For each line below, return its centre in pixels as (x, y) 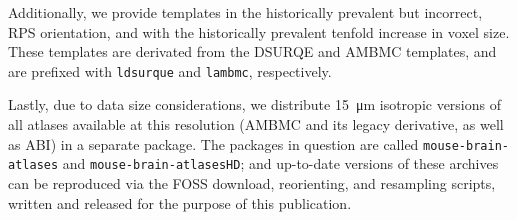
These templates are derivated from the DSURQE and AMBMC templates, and (252, 51)
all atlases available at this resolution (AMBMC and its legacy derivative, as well (256, 124)
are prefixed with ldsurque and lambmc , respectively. (170, 70)
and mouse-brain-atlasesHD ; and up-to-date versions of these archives (280, 163)
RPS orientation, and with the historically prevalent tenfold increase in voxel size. (259, 31)
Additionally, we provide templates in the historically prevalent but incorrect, (245, 12)
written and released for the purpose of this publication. (180, 202)
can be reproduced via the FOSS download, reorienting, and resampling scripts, (252, 182)
